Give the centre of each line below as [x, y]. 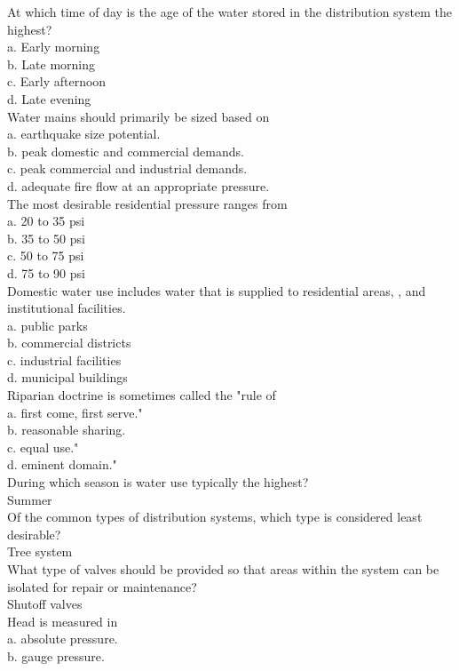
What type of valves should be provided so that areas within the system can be [223, 569]
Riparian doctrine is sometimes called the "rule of [142, 395]
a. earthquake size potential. [84, 134]
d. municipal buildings [67, 377]
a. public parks [47, 325]
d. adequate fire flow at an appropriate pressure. [138, 185]
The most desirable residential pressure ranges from [147, 203]
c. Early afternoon [57, 81]
